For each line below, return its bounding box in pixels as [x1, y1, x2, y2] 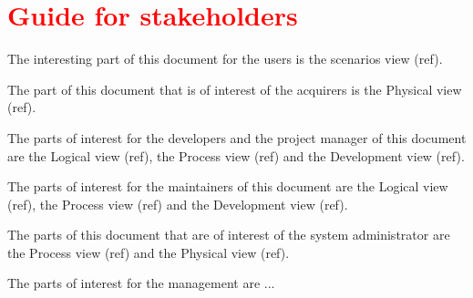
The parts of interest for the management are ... [7, 273, 275, 293]
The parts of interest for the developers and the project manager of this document [7, 128, 467, 147]
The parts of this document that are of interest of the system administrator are [7, 225, 450, 244]
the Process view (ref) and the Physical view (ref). [7, 242, 290, 262]
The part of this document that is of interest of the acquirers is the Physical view [7, 79, 462, 98]
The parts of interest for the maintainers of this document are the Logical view [7, 177, 448, 196]
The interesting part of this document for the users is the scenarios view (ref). [7, 49, 443, 68]
